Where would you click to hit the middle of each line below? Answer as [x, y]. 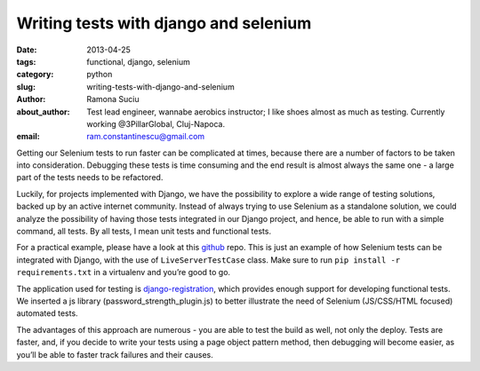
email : [28, 137]
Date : [27, 50]
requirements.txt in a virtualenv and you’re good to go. [124, 272]
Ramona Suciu [113, 99]
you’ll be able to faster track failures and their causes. [115, 354]
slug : [26, 87]
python [100, 75]
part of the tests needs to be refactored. [90, 178]
